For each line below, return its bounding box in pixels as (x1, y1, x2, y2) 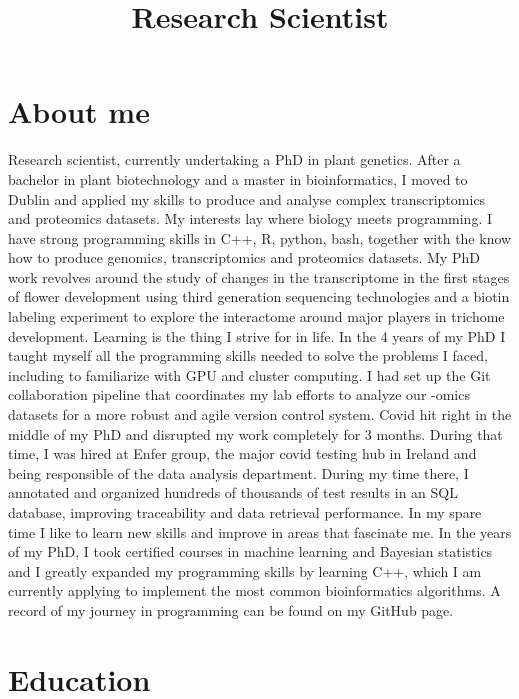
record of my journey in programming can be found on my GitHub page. (8, 599, 454, 620)
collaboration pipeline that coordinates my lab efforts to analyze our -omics (8, 384, 470, 405)
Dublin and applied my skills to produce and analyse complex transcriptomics (8, 188, 486, 209)
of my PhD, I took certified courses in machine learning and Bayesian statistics (8, 541, 493, 562)
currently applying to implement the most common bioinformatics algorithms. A (8, 580, 501, 601)
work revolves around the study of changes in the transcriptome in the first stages (8, 266, 510, 287)
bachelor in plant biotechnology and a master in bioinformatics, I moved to (8, 168, 468, 189)
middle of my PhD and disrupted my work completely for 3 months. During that (8, 423, 503, 444)
